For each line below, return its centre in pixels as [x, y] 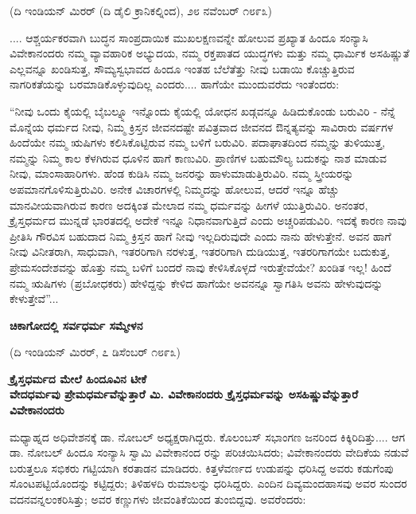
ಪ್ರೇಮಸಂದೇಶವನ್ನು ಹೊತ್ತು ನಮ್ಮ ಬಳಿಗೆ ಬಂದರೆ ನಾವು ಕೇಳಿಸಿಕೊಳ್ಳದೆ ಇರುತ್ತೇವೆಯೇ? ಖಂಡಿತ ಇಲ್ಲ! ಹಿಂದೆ [200, 267]
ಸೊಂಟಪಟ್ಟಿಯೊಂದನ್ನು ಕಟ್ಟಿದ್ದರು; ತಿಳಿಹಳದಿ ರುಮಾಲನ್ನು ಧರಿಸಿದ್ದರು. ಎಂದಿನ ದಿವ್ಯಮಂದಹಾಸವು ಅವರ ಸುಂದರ [208, 483]
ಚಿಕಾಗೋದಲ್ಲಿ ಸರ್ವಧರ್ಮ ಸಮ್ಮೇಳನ [76, 325]
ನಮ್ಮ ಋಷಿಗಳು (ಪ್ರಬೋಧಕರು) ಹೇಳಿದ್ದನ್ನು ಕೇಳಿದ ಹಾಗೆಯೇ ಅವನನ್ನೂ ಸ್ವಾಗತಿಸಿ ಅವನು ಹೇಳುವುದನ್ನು [196, 283]
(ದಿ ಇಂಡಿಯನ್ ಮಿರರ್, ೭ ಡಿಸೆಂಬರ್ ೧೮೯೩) [95, 352]
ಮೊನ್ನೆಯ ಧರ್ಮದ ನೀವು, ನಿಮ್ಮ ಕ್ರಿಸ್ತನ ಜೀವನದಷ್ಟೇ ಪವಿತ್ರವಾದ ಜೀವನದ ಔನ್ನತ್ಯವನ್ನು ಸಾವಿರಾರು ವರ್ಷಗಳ [202, 126]
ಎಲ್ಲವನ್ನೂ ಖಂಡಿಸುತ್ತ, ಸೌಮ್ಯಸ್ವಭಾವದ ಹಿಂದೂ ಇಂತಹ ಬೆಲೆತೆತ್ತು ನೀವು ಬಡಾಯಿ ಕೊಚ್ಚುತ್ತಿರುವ [182, 68]
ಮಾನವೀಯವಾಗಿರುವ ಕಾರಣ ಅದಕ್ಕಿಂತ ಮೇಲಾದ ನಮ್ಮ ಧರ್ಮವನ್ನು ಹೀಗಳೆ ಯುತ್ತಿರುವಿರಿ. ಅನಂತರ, [189, 204]
